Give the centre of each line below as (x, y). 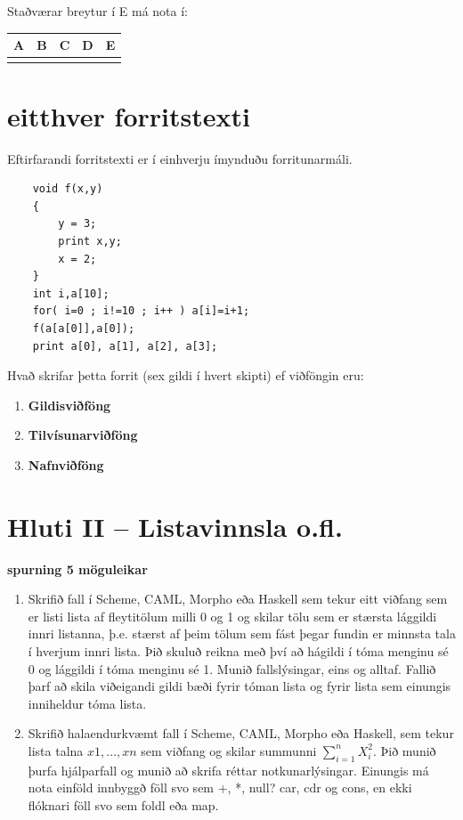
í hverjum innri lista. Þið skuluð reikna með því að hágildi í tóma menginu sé (238, 650)
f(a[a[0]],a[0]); (84, 328)
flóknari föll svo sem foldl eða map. (123, 804)
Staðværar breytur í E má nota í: (97, 11)
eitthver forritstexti (129, 115)
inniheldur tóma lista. (87, 703)
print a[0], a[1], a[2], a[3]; (125, 346)
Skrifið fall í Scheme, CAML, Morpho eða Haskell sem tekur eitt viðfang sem (238, 599)
